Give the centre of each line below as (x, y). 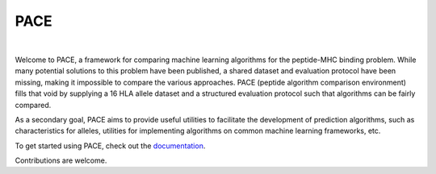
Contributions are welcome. (61, 160)
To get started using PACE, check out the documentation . (110, 146)
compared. (33, 105)
